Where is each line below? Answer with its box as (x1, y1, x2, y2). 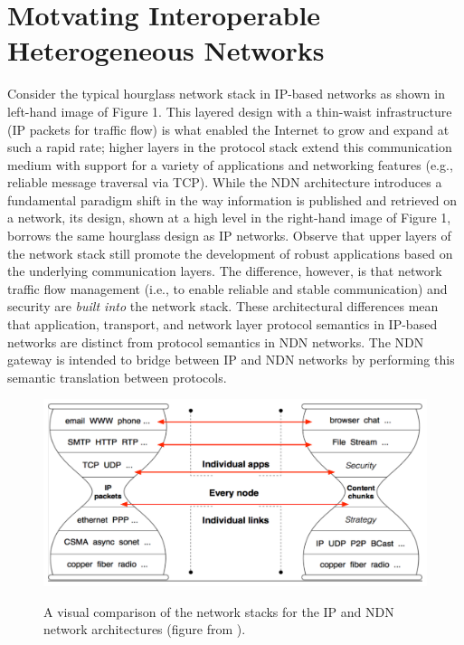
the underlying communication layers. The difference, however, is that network (7, 261, 442, 280)
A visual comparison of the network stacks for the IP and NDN (43, 602, 394, 621)
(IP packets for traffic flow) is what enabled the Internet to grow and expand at (7, 119, 450, 138)
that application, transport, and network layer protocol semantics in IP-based (7, 315, 438, 334)
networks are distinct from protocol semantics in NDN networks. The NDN (7, 332, 424, 351)
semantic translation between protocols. (7, 367, 227, 386)
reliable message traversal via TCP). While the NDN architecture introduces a (7, 173, 442, 192)
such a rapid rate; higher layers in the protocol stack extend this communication (7, 138, 452, 157)
